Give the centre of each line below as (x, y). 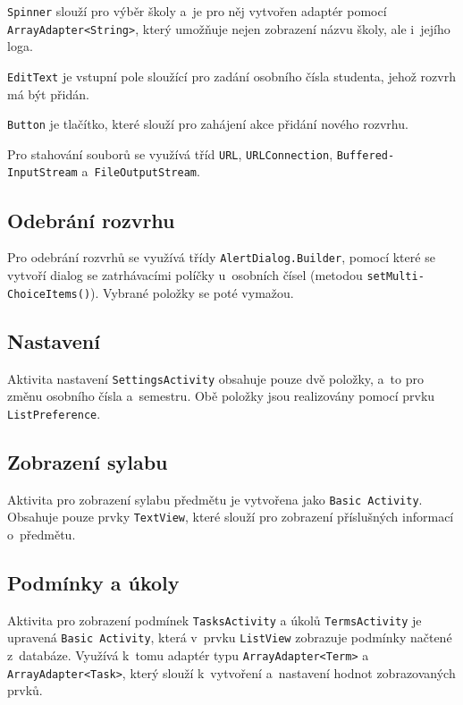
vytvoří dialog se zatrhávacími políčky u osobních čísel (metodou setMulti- (216, 274)
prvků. (25, 690)
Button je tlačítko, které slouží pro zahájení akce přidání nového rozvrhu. (208, 124)
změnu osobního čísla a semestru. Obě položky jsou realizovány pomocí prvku (221, 396)
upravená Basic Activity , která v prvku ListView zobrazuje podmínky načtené (230, 637)
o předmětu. (42, 534)
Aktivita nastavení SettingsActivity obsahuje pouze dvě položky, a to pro (215, 378)
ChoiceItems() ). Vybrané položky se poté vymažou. (151, 292)
